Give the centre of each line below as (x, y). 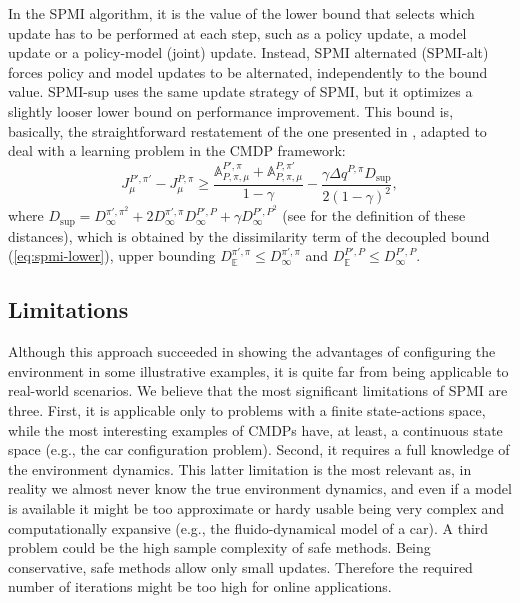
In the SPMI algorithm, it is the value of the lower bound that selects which (241, 13)
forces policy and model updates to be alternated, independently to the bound (248, 71)
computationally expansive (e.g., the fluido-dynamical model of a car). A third (248, 527)
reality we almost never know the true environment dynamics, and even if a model (260, 488)
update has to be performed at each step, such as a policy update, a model (237, 32)
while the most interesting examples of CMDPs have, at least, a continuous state (255, 429)
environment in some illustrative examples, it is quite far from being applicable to (258, 370)
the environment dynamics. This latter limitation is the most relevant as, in (240, 468)
